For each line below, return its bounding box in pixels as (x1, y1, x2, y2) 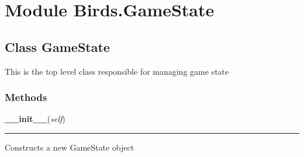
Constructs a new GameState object (5, 141, 134, 153)
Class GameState (5, 37, 110, 55)
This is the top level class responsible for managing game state (5, 65, 229, 77)
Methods (5, 90, 47, 104)
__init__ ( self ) (5, 113, 65, 125)
